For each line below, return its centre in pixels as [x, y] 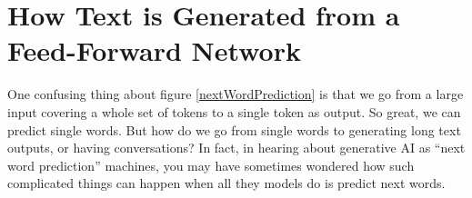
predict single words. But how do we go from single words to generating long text [234, 129]
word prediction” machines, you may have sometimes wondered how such [211, 165]
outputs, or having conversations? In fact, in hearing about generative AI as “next [236, 148]
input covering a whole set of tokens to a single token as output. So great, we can [234, 111]
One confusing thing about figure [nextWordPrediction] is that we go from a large [236, 94]
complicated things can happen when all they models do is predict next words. [226, 183]
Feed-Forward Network [154, 50]
